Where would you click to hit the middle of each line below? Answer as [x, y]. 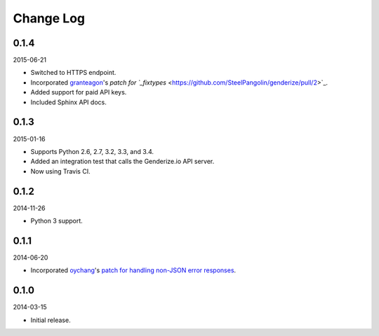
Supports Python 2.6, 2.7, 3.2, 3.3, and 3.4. [92, 151]
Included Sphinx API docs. [68, 102]
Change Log [49, 18]
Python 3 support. [57, 221]
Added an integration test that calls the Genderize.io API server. [122, 162]
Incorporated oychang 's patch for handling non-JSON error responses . [133, 270]
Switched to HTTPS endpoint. [73, 73]
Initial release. [51, 320]
